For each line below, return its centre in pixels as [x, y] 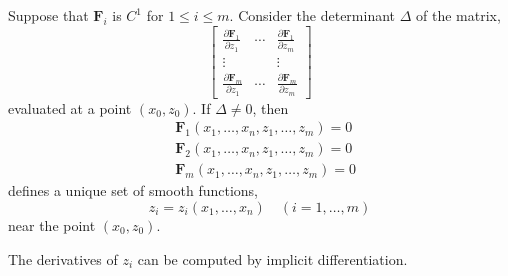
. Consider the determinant [312, 15]
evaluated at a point [70, 107]
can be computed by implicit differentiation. [272, 258]
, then [270, 107]
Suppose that [48, 15]
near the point [52, 224]
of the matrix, [458, 15]
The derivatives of [63, 258]
